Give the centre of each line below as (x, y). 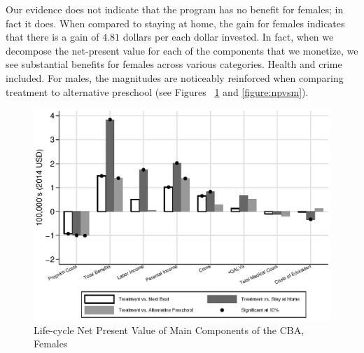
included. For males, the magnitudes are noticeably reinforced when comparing (175, 77)
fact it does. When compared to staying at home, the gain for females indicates (175, 23)
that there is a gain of (52, 37)
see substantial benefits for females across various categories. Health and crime (174, 64)
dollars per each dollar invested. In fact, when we (228, 37)
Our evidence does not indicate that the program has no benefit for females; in (175, 9)
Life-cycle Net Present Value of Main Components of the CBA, (169, 330)
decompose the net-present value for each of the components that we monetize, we (182, 50)
